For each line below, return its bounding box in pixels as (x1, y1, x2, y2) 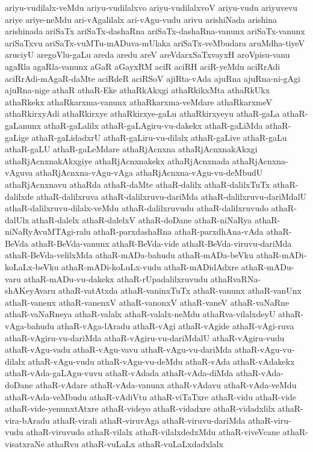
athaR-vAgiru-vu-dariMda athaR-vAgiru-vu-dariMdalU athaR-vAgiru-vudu (5, 331, 285, 344)
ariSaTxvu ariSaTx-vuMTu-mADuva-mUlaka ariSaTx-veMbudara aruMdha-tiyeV (5, 36, 305, 49)
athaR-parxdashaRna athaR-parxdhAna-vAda (93, 225, 264, 238)
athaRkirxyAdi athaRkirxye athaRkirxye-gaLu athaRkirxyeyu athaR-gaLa (5, 107, 280, 120)
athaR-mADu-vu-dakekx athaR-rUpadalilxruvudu (23, 272, 208, 285)
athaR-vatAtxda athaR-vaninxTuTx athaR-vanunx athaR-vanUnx (58, 284, 302, 297)
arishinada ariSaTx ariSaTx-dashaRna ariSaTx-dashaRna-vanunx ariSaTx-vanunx (5, 25, 305, 37)
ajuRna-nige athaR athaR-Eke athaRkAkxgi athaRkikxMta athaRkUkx (5, 84, 270, 96)
